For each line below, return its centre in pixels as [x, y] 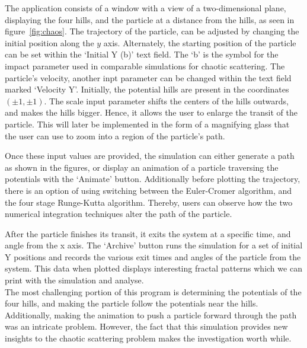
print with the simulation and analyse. [74, 280]
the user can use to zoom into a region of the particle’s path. [115, 135]
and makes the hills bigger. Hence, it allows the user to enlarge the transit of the [151, 112]
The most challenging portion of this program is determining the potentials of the [153, 291]
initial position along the [49, 42]
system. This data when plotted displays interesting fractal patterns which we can [153, 268]
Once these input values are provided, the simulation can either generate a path [150, 156]
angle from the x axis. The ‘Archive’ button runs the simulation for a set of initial [154, 245]
